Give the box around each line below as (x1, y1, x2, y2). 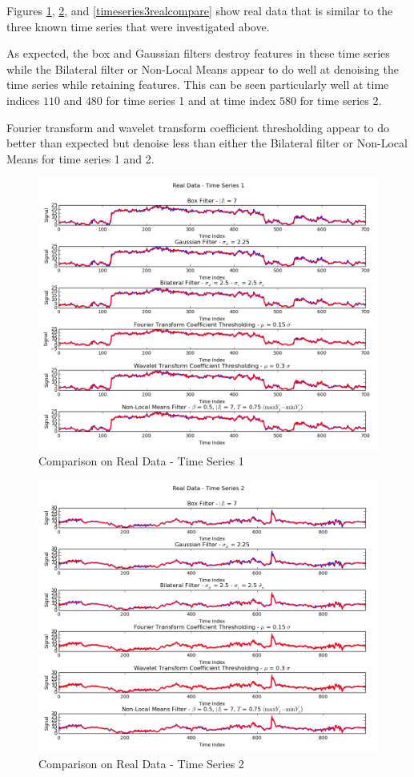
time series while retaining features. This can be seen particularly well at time (6, 76, 389, 93)
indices (6, 91, 40, 108)
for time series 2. (299, 91, 382, 108)
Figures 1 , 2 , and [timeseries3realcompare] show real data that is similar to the (6, 2, 393, 18)
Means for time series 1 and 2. (6, 150, 155, 167)
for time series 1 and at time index (106, 91, 276, 108)
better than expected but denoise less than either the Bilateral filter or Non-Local (6, 135, 408, 151)
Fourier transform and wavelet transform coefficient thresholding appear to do (6, 119, 389, 135)
